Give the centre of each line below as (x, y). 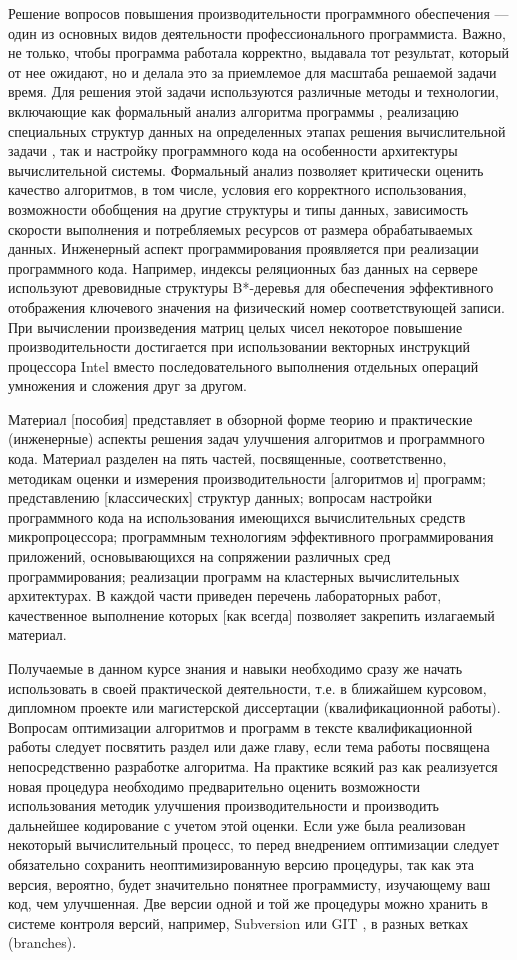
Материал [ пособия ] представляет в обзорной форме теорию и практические (240, 418)
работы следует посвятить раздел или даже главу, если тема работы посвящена (249, 746)
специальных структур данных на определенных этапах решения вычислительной (257, 130)
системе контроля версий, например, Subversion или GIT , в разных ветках (238, 922)
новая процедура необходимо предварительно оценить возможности (214, 785)
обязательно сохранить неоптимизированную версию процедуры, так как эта (241, 863)
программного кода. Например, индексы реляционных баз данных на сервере (243, 267)
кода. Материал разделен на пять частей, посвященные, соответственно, (227, 458)
